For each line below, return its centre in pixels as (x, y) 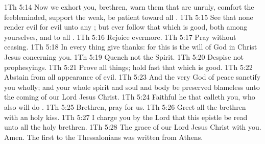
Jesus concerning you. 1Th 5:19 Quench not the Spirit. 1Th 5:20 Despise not (124, 56)
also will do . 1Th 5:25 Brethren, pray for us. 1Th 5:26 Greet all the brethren (125, 106)
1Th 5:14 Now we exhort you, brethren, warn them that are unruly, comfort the (129, 7)
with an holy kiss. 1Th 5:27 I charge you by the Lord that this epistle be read (126, 117)
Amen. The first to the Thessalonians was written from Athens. (104, 137)
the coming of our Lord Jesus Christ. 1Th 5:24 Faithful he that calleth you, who (130, 97)
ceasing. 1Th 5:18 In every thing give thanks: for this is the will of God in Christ (131, 47)
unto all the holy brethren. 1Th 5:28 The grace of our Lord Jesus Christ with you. (133, 127)
